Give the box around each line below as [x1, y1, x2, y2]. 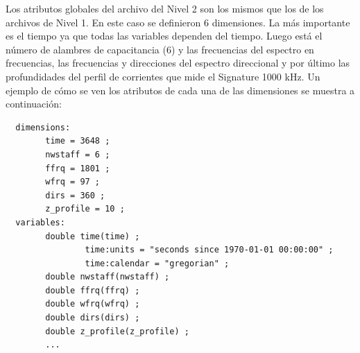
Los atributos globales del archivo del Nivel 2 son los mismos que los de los [6, 1, 324, 15]
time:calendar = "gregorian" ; [85, 258, 230, 268]
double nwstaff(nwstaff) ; [45, 272, 170, 282]
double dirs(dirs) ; [45, 313, 140, 323]
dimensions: [15, 122, 71, 132]
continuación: [6, 96, 62, 111]
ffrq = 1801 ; [45, 163, 110, 173]
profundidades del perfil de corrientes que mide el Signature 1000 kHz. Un [6, 69, 320, 83]
